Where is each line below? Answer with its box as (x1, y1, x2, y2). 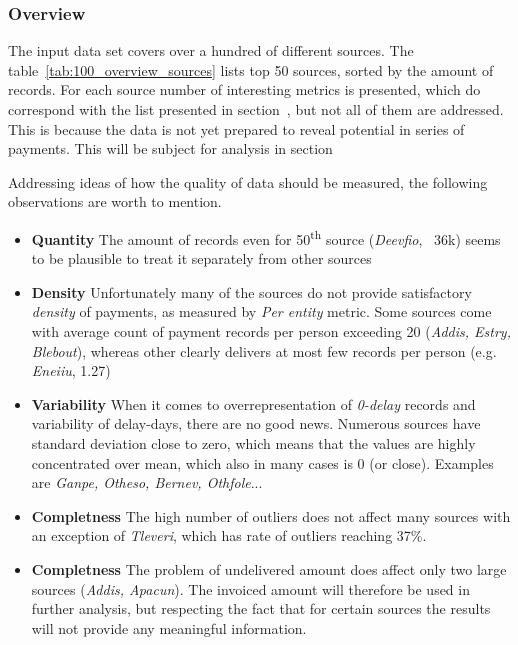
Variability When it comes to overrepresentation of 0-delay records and (31, 393, 476, 414)
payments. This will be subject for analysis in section (8, 138, 333, 159)
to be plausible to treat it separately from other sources (31, 248, 372, 269)
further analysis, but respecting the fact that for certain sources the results (31, 598, 491, 619)
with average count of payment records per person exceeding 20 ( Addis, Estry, (31, 321, 511, 341)
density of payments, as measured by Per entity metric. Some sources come (31, 301, 492, 322)
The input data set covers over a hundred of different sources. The (8, 40, 414, 61)
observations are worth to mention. (8, 191, 222, 212)
